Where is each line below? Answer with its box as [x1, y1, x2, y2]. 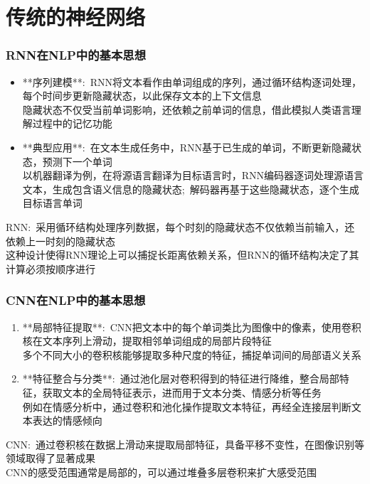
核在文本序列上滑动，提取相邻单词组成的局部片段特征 [22, 333, 272, 348]
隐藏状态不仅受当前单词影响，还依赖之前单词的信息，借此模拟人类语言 [22, 102, 351, 117]
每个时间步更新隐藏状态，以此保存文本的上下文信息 [22, 88, 262, 103]
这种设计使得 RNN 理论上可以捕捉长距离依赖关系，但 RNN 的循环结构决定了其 [6, 247, 359, 262]
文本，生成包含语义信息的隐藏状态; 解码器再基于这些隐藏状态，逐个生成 [22, 181, 359, 196]
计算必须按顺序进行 [6, 261, 95, 276]
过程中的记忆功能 [32, 116, 112, 131]
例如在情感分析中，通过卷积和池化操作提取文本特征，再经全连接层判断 [22, 399, 351, 414]
